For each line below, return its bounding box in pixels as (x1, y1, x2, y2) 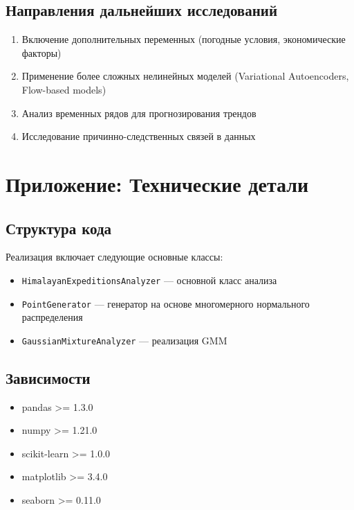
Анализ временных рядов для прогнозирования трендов (21, 105, 257, 120)
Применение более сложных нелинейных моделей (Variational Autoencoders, (21, 69, 349, 83)
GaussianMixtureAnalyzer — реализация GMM (21, 333, 227, 347)
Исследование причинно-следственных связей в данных (21, 129, 256, 143)
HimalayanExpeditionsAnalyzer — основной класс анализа (21, 272, 277, 287)
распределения (21, 310, 83, 324)
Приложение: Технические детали (6, 169, 309, 197)
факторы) (21, 45, 62, 60)
